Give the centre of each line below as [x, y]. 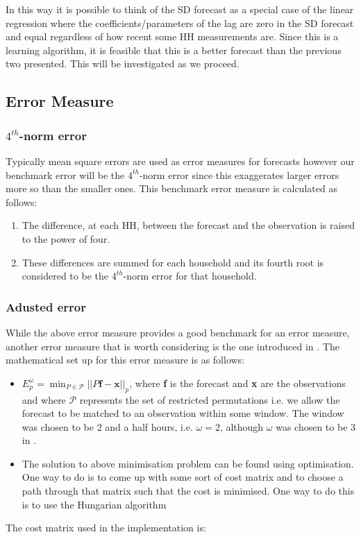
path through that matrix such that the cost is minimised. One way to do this [188, 491]
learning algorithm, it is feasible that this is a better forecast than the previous [174, 50]
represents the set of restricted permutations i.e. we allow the [210, 399]
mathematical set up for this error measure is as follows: [125, 360]
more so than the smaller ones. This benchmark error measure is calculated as [171, 188]
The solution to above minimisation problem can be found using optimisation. [188, 463]
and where [44, 399]
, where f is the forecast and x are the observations [237, 383]
